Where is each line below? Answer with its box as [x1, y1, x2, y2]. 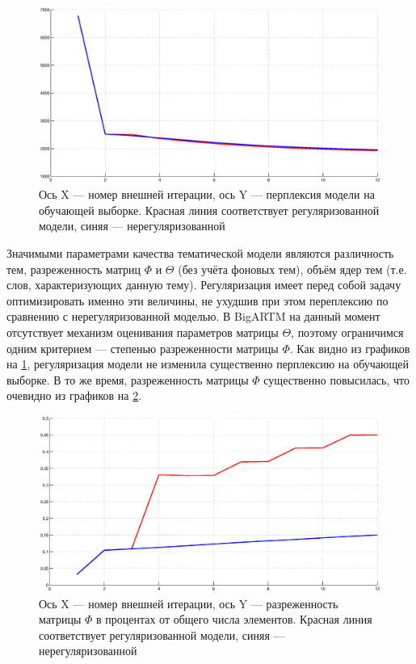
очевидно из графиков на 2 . [6, 387, 142, 404]
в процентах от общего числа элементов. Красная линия [95, 611, 372, 628]
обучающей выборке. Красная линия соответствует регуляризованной [39, 201, 380, 218]
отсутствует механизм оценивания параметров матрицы [6, 323, 279, 340]
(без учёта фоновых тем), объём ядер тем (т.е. [178, 260, 407, 277]
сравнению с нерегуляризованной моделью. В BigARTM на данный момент [6, 308, 380, 325]
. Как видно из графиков [289, 339, 410, 356]
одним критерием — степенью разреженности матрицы [6, 339, 279, 356]
